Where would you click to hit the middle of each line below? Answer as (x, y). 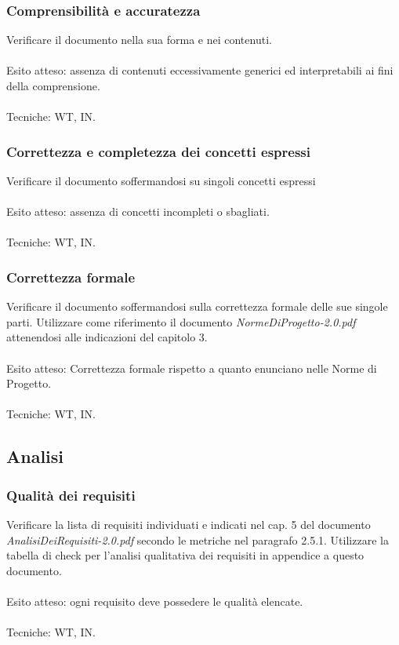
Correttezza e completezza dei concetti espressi (159, 151)
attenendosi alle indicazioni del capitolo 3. (107, 337)
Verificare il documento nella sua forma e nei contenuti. (139, 40)
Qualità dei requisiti (71, 495)
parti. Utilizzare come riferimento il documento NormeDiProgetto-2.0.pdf (181, 321)
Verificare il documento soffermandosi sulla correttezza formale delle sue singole (197, 306)
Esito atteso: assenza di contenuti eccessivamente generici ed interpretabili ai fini (200, 70)
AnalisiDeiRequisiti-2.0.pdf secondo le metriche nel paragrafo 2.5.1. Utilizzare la (198, 539)
